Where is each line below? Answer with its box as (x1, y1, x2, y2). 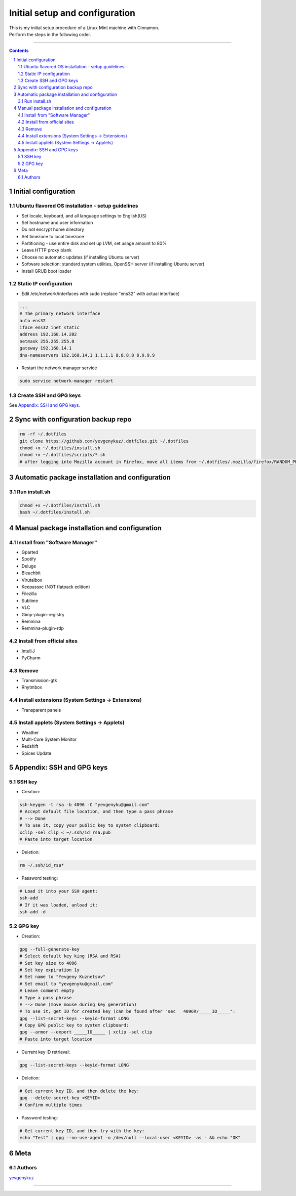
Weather (21, 729, 39, 735)
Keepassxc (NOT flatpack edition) (21, 584, 90, 590)
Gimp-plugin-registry (21, 611, 65, 617)
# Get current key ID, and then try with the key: (19, 1128, 145, 1134)
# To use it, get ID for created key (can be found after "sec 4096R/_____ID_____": (19, 1009, 236, 1014)
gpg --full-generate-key (19, 946, 80, 952)
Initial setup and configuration (9, 7, 136, 18)
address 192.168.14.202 (19, 332, 77, 337)
